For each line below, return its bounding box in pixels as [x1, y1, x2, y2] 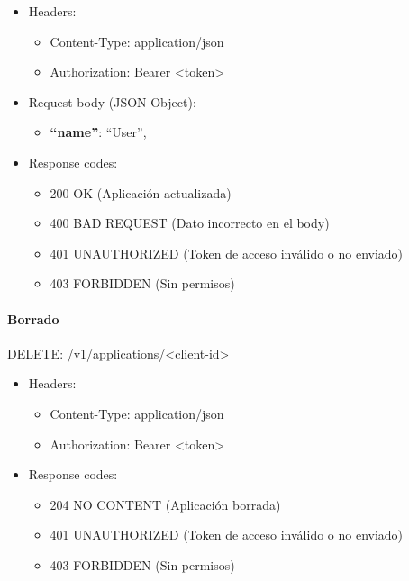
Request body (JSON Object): [28, 92, 196, 111]
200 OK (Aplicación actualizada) [50, 183, 232, 202]
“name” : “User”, [50, 123, 147, 141]
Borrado [7, 309, 59, 328]
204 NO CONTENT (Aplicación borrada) [50, 495, 281, 513]
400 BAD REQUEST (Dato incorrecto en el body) [50, 213, 330, 232]
